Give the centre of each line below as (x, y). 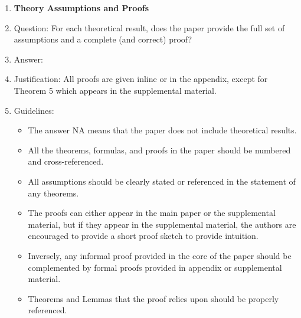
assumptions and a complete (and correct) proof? (103, 39)
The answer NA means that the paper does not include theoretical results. (162, 130)
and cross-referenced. (66, 161)
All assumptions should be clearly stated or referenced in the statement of (162, 181)
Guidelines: (34, 110)
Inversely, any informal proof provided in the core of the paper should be (160, 255)
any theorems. (53, 193)
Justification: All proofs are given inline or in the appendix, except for (141, 79)
